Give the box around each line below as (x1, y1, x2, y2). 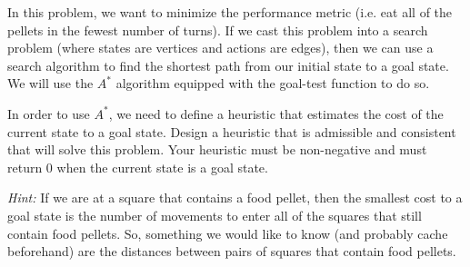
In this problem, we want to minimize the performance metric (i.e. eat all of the (7, 3, 453, 21)
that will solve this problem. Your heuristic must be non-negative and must (7, 140, 427, 159)
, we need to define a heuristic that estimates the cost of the (108, 104, 444, 123)
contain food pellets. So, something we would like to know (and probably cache (7, 223, 448, 242)
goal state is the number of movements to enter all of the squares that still (7, 205, 422, 224)
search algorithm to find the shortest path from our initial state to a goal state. (7, 55, 449, 74)
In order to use (7, 104, 90, 123)
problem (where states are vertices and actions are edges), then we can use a (7, 38, 434, 57)
